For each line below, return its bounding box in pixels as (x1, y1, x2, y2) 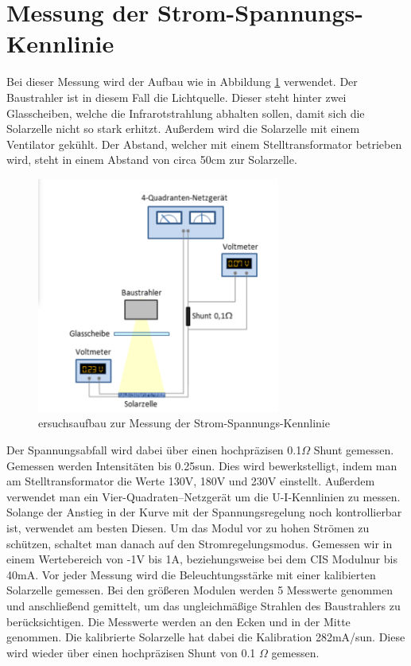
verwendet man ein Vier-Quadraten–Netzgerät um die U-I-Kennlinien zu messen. (6, 488, 401, 504)
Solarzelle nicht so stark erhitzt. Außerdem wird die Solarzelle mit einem (6, 120, 360, 137)
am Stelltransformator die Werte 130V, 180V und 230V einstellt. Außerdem (6, 473, 375, 489)
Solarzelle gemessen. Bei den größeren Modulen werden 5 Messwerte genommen (6, 582, 393, 598)
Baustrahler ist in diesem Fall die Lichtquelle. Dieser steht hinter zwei (6, 88, 347, 105)
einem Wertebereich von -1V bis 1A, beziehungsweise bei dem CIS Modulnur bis (6, 551, 397, 567)
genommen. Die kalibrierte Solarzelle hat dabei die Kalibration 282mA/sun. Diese (6, 629, 405, 645)
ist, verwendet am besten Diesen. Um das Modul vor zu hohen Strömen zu (6, 520, 370, 536)
